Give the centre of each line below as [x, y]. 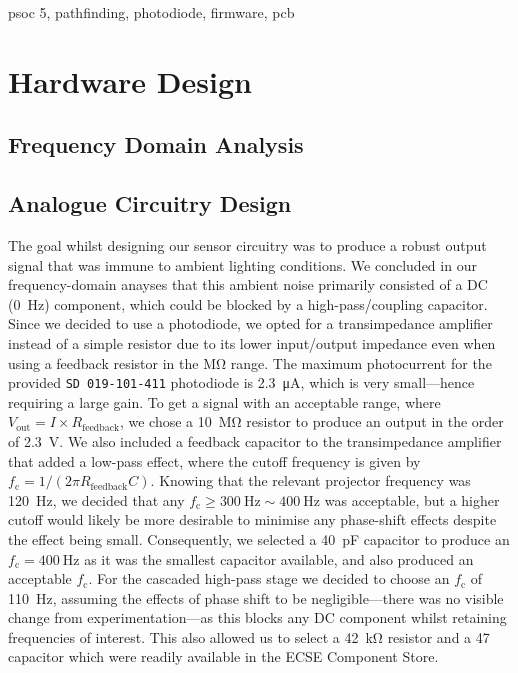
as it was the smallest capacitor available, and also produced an [279, 558]
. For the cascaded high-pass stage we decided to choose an [269, 578]
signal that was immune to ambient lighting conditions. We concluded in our [242, 264]
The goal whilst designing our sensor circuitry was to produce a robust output [247, 244]
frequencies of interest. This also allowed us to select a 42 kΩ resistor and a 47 [249, 636]
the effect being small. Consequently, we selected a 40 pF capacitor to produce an [259, 538]
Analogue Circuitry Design [150, 203]
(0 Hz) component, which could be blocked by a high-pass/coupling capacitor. [248, 303]
